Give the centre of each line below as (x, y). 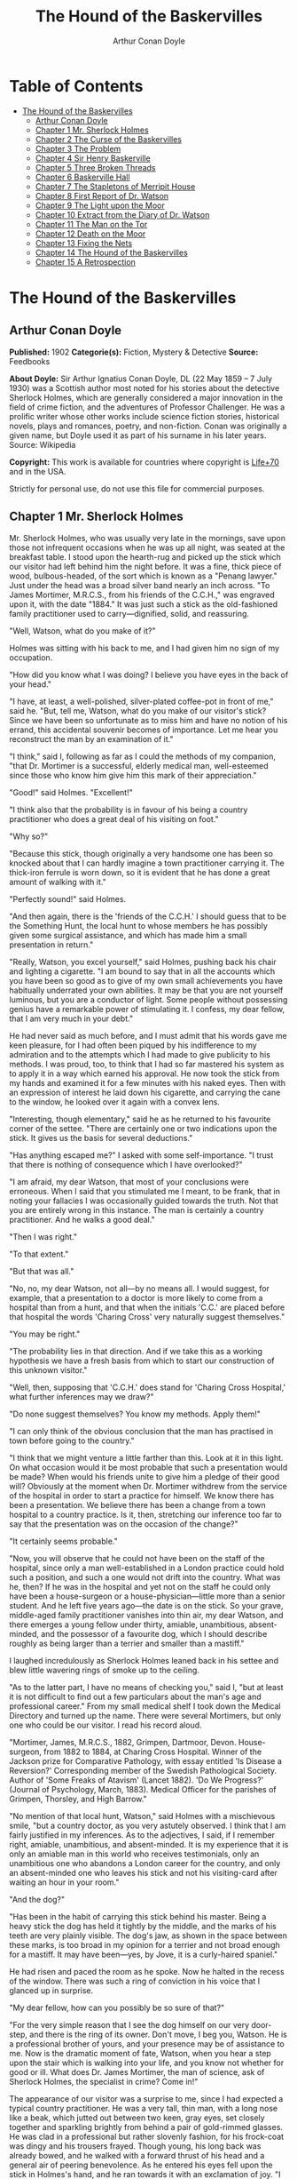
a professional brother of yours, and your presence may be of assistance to (147, 2043)
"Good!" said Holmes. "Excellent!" (71, 792)
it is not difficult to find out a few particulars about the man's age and (135, 1696)
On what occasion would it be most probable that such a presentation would (148, 1467)
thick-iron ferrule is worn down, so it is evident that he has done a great (140, 872)
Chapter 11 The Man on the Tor (91, 224)
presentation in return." (51, 945)
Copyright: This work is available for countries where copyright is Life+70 (144, 462)
